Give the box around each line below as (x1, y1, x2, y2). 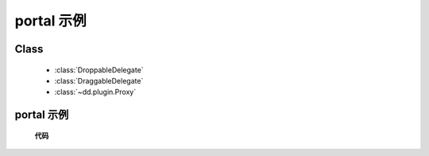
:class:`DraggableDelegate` (54, 76, 144, 85)
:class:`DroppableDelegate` (54, 64, 144, 75)
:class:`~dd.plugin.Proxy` (54, 88, 137, 97)
